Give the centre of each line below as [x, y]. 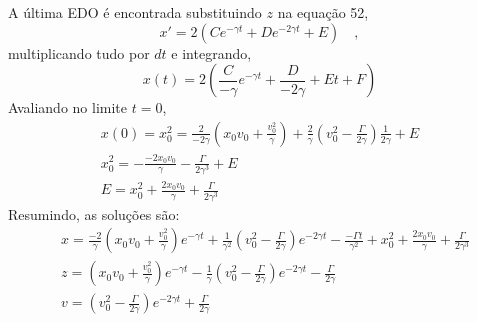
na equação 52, [323, 12]
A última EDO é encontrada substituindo [135, 12]
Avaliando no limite [68, 107]
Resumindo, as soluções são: [94, 213]
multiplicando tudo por [79, 52]
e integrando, [211, 52]
